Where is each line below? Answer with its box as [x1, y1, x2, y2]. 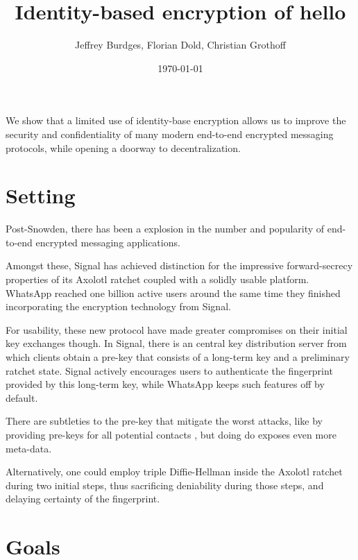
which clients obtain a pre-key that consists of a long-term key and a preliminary [6, 349, 350, 364]
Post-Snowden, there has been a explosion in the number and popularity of [6, 221, 325, 236]
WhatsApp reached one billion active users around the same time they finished [6, 285, 341, 300]
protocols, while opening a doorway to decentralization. [6, 140, 241, 155]
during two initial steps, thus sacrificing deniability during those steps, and [6, 477, 324, 492]
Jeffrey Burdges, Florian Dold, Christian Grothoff [75, 37, 286, 52]
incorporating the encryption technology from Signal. [6, 299, 231, 314]
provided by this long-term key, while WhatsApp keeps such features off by [6, 377, 325, 391]
